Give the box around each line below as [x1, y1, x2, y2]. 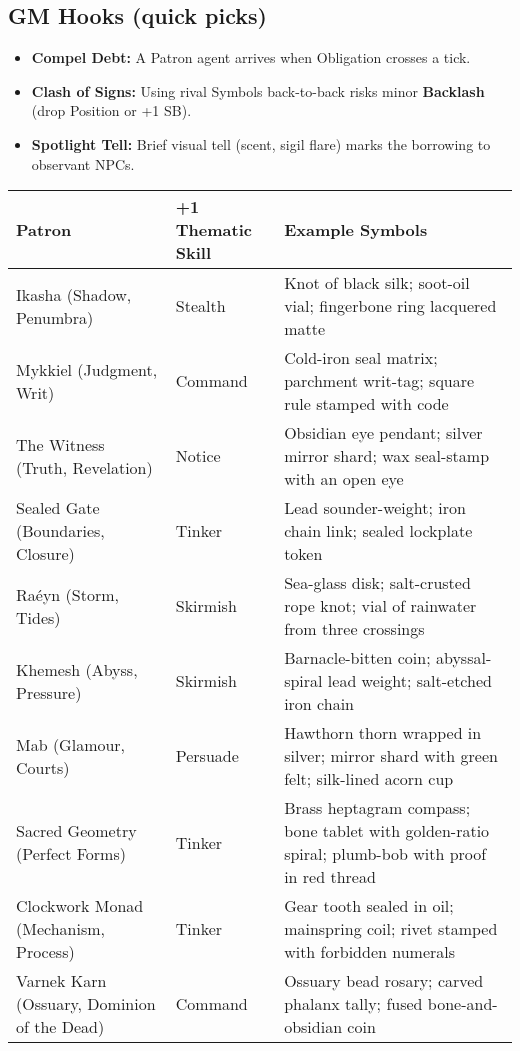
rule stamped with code [284, 392, 449, 416]
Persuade [175, 744, 239, 768]
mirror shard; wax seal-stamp [284, 444, 490, 468]
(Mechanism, [16, 917, 105, 941]
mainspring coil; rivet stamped [284, 917, 498, 941]
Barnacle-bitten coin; [284, 646, 431, 670]
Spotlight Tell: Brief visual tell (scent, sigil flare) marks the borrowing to [31, 133, 491, 154]
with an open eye [284, 467, 404, 491]
